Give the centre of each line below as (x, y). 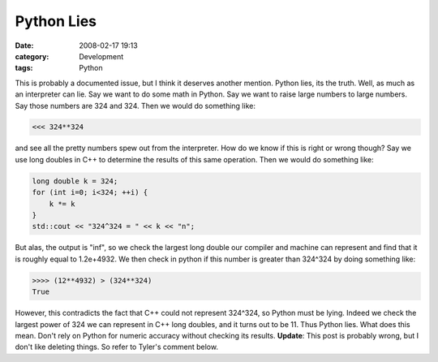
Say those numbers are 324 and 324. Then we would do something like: (135, 106)
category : (32, 56)
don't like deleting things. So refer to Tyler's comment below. (117, 347)
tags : (24, 68)
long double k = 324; (75, 181)
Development (101, 56)
